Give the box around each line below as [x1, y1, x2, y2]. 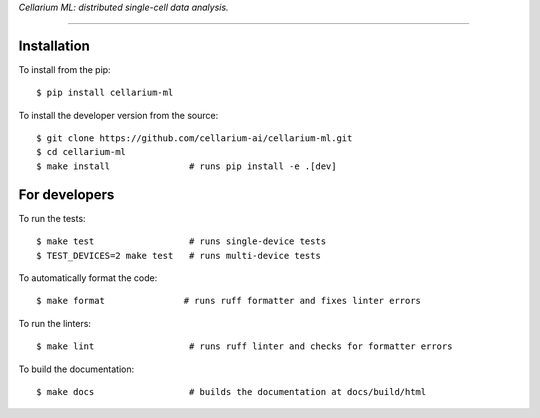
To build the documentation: [18, 363, 135, 375]
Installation [18, 37, 90, 54]
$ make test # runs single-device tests [36, 236, 327, 247]
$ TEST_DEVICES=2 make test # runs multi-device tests [36, 250, 322, 261]
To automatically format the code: [18, 271, 158, 284]
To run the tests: [18, 212, 86, 224]
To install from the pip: [18, 63, 111, 75]
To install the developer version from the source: [18, 109, 219, 121]
